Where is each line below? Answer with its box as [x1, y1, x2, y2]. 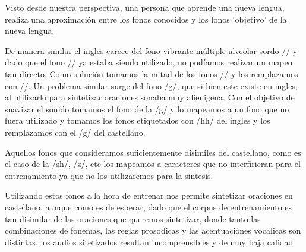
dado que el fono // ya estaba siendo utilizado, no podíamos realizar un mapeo [5, 56, 292, 68]
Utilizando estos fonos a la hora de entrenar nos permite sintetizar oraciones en [5, 189, 293, 201]
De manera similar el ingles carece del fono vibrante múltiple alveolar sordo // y [5, 44, 298, 56]
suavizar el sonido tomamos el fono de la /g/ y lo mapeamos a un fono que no [5, 102, 289, 115]
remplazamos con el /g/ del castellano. [5, 125, 146, 138]
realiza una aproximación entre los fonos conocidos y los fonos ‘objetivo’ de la [5, 12, 287, 25]
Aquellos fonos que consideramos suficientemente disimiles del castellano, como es [5, 146, 301, 158]
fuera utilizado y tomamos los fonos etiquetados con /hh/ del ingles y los [5, 114, 270, 127]
